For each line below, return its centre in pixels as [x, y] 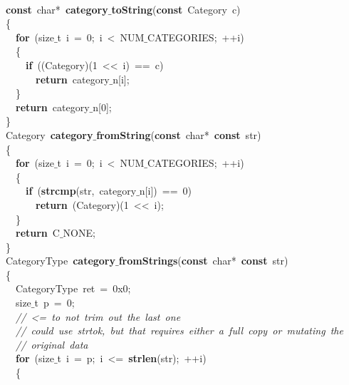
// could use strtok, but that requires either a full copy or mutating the [179, 330]
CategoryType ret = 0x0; [73, 288]
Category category [50, 134]
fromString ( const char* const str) [179, 134]
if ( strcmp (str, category [81, 191]
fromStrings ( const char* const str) [203, 261]
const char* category [57, 9]
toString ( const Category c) [176, 9]
